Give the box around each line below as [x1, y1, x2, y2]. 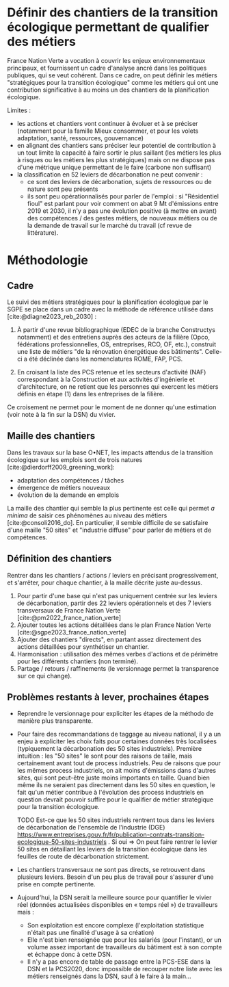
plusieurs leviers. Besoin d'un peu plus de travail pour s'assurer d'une [16, 873, 214, 881]
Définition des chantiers [7, 553, 112, 565]
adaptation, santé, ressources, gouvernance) [16, 133, 144, 142]
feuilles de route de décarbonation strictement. [16, 852, 150, 860]
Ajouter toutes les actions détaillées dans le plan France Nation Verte [16, 621, 212, 629]
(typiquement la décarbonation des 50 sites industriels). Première [16, 745, 202, 753]
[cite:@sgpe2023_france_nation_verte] [16, 628, 126, 636]
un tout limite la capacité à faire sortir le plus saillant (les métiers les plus [16, 149, 221, 157]
